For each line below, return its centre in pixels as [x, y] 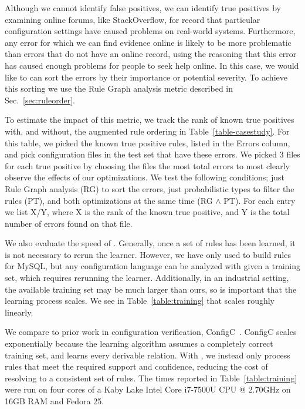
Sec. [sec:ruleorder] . [40, 100]
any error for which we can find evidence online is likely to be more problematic [148, 42]
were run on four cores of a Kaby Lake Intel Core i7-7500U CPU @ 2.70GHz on [148, 389]
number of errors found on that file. [69, 223]
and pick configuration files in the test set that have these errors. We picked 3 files [152, 154]
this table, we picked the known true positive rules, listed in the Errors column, [148, 143]
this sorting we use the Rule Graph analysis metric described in [119, 88]
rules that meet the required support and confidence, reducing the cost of [136, 366]
